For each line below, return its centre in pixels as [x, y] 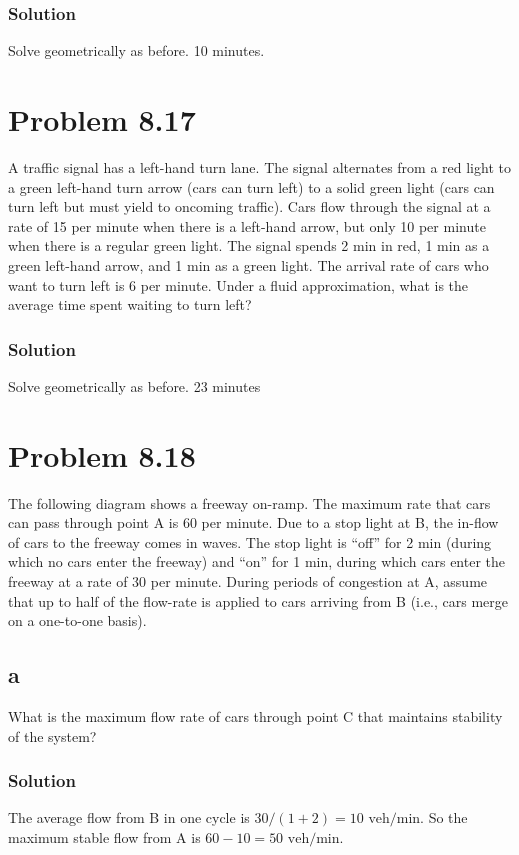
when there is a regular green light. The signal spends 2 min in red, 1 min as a [249, 245]
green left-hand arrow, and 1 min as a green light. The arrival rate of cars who [248, 264]
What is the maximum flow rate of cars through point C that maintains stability [255, 715]
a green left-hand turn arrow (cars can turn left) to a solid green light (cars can [251, 186]
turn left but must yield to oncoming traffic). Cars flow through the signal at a [249, 206]
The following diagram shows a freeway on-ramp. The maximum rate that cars [249, 502]
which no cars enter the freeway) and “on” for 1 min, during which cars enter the [257, 561]
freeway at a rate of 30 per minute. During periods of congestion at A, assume [248, 581]
